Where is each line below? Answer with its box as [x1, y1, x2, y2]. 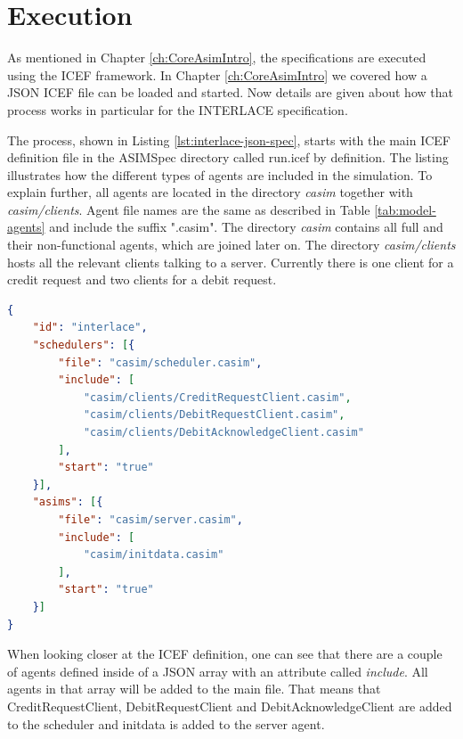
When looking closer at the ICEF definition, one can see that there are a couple [7, 645, 443, 663]
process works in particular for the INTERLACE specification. [7, 100, 348, 119]
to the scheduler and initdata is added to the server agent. [7, 714, 325, 733]
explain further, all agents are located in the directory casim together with [7, 183, 413, 201]
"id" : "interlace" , [32, 321, 148, 334]
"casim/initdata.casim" [83, 548, 224, 562]
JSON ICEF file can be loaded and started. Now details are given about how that [7, 83, 453, 102]
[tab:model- [374, 200, 436, 218]
